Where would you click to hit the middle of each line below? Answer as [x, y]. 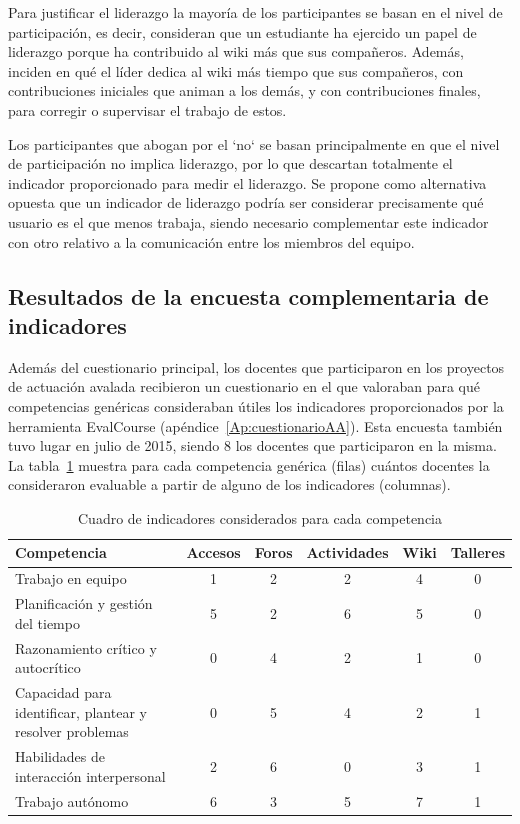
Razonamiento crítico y [86, 647]
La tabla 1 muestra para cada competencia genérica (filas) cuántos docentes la [249, 464]
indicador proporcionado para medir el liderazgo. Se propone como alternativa [247, 182]
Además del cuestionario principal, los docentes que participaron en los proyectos [256, 366]
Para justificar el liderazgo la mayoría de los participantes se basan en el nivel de [255, 12]
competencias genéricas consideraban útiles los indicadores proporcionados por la [256, 405]
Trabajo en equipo [71, 578]
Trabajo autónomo [72, 800]
